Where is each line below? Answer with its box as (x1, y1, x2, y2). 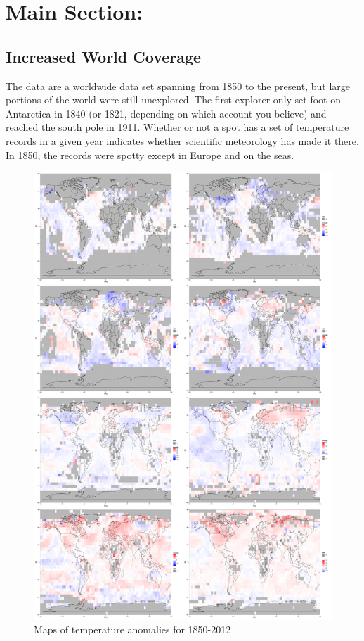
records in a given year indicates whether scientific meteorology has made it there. (6, 133, 359, 148)
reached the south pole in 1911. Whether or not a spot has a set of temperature (6, 120, 349, 134)
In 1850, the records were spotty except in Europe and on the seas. (6, 147, 294, 162)
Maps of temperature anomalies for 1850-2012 (34, 622, 231, 637)
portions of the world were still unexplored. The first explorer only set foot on (6, 92, 341, 107)
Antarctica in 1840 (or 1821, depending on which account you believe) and (6, 106, 327, 120)
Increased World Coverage (6, 45, 202, 67)
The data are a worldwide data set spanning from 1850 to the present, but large (6, 78, 351, 93)
